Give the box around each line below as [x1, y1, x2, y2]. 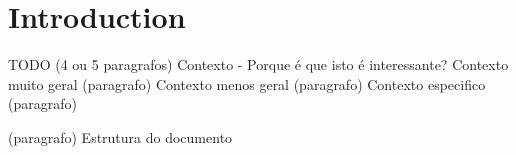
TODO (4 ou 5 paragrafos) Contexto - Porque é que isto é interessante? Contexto [8, 54, 509, 75]
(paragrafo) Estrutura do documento [8, 126, 233, 147]
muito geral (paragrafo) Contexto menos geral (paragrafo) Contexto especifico [8, 73, 486, 94]
